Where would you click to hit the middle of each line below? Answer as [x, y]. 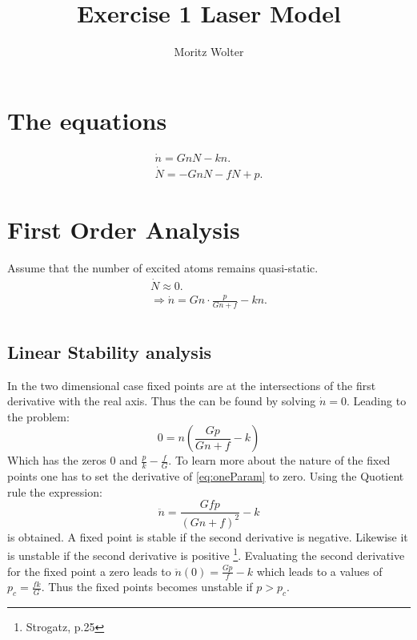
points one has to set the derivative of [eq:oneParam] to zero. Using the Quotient [206, 476]
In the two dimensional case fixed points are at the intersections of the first [192, 385]
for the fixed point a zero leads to [89, 571]
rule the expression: [55, 491]
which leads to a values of [319, 571]
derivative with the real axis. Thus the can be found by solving [162, 401]
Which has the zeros [57, 460]
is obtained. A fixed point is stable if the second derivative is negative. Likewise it [208, 536]
